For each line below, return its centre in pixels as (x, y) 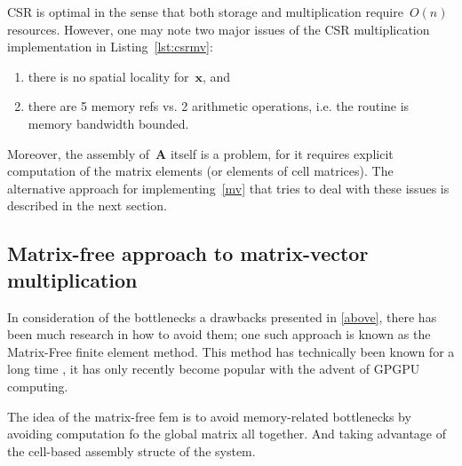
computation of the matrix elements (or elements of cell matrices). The (200, 171)
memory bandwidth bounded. (108, 123)
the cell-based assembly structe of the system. (131, 450)
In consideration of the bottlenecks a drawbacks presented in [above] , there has (222, 316)
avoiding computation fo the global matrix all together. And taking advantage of (227, 434)
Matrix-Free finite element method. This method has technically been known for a (231, 351)
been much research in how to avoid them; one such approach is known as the (219, 334)
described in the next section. (87, 205)
